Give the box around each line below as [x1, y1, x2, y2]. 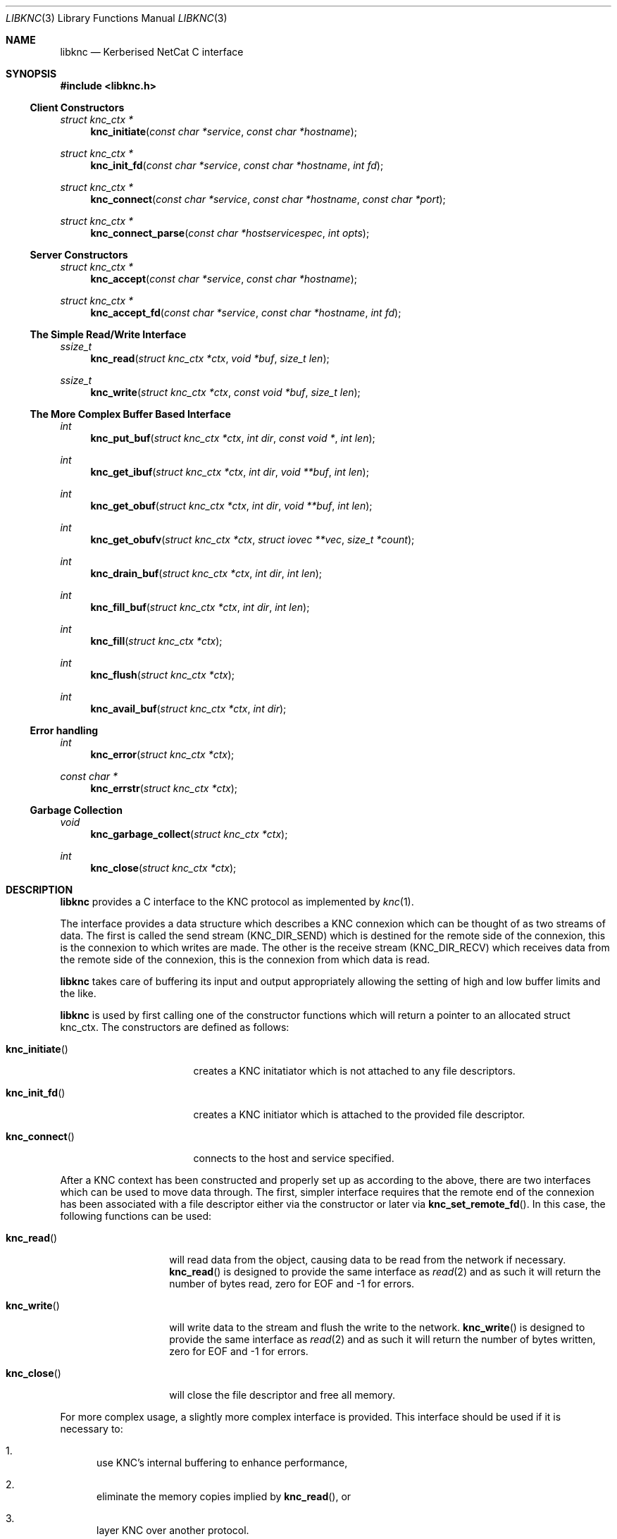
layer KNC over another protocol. [96, 1524, 249, 1536]
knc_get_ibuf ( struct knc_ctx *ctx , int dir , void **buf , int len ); [90, 466, 369, 478]
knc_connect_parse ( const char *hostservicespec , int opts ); [90, 227, 370, 239]
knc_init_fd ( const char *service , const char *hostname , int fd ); [90, 159, 384, 171]
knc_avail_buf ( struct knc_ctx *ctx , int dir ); [90, 703, 287, 715]
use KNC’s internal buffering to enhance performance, [96, 1457, 348, 1469]
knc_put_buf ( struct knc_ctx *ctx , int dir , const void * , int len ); [90, 432, 375, 444]
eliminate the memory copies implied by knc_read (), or [96, 1490, 351, 1502]
